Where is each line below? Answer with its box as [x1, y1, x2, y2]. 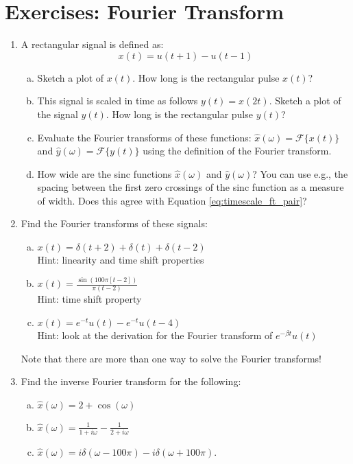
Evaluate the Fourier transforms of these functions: [37, 130, 252, 144]
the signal [37, 106, 78, 121]
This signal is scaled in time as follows [37, 93, 198, 108]
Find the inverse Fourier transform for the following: [21, 374, 241, 388]
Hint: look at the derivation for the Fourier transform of [37, 327, 273, 342]
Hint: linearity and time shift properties [37, 253, 204, 267]
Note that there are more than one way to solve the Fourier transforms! [21, 351, 321, 365]
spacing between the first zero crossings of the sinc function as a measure [37, 180, 344, 194]
